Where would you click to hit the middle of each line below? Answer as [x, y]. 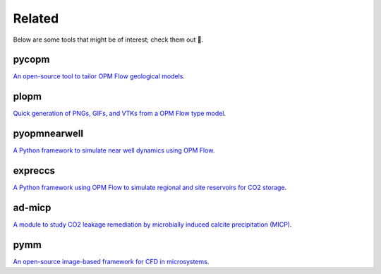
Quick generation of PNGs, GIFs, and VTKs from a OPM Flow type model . [119, 114]
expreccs [34, 171]
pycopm [31, 60]
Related [36, 18]
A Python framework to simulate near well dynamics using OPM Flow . [114, 150]
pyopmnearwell [48, 134]
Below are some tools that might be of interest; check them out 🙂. [108, 40]
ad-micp [32, 207]
